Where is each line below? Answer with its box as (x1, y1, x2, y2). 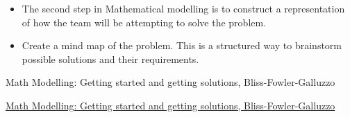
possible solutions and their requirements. (22, 51, 199, 66)
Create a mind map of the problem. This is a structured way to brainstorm (22, 38, 342, 53)
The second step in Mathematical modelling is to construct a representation (22, 1, 345, 15)
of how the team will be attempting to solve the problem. (22, 15, 267, 29)
